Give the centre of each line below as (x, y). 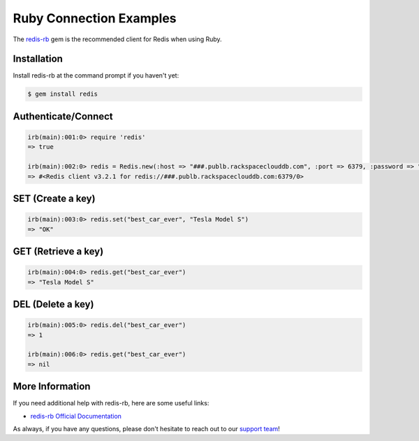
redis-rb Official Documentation (76, 416)
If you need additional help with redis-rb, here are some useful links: (111, 403)
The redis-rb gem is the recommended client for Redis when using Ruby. (118, 39)
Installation (38, 59)
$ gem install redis (63, 94)
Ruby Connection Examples (95, 18)
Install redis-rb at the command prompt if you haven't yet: (96, 75)
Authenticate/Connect (63, 116)
